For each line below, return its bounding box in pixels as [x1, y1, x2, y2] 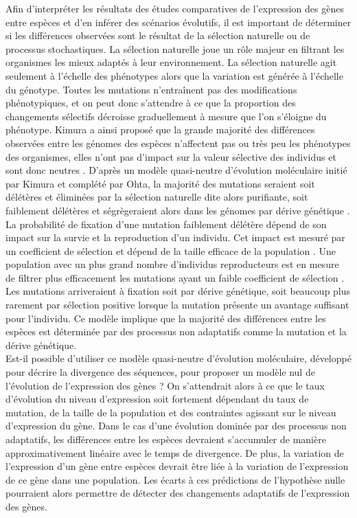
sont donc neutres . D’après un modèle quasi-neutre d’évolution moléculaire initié [5, 163, 347, 177]
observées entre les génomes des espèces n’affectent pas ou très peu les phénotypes [5, 135, 351, 150]
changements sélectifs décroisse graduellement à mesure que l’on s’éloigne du [5, 109, 327, 123]
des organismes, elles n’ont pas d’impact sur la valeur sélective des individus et [5, 149, 336, 164]
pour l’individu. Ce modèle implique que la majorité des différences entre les [5, 311, 326, 325]
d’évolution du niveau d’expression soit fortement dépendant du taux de [5, 392, 309, 406]
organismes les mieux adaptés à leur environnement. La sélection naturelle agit [5, 55, 337, 69]
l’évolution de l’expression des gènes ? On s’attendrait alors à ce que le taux [5, 378, 325, 392]
